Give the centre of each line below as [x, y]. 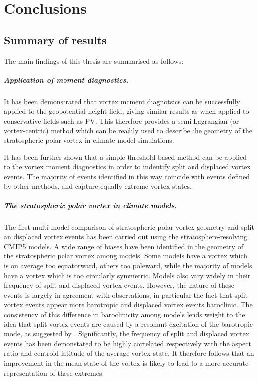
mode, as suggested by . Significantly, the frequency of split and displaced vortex [127, 334]
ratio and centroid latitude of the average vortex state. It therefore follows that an [129, 353]
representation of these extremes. [54, 372]
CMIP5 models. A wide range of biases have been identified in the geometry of [124, 246]
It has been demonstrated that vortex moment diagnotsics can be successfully [122, 101]
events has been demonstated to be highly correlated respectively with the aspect [128, 343]
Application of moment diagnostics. [66, 80]
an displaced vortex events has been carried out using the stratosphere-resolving [126, 236]
